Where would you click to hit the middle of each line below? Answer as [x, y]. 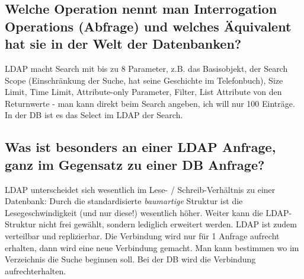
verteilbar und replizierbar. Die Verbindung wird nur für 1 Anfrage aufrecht [142, 235]
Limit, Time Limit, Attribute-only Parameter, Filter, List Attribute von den [143, 92]
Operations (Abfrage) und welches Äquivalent [148, 26]
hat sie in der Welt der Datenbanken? [123, 44]
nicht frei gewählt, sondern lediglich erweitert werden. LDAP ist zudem [168, 224]
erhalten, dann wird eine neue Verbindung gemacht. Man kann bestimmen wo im [152, 247]
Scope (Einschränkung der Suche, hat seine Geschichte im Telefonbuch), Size [144, 80]
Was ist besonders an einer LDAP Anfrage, [140, 147]
